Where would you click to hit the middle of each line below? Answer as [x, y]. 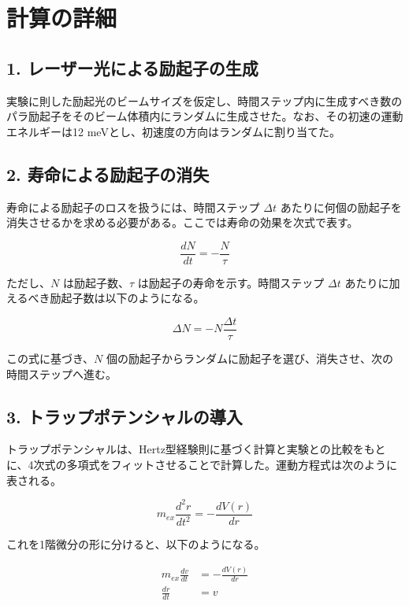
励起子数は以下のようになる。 [127, 298]
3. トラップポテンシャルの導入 [125, 416]
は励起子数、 [96, 282]
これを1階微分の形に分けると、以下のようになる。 [136, 544]
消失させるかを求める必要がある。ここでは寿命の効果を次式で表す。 [182, 222]
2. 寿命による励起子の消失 [108, 174]
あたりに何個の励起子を [341, 207]
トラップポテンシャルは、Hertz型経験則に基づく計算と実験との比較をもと [196, 449]
